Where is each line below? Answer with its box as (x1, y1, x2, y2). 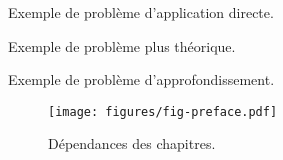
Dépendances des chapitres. (48, 133, 216, 154)
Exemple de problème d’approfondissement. (8, 69, 275, 90)
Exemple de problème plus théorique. (8, 35, 236, 56)
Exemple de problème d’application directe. (8, 2, 274, 22)
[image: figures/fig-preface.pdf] (48, 104, 278, 119)
